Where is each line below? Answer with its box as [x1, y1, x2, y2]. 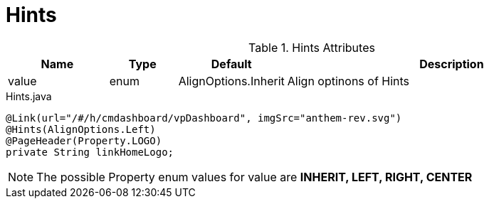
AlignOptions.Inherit [178, 73, 285, 88]
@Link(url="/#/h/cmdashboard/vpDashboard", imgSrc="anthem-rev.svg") [6, 112, 402, 124]
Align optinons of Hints [287, 73, 410, 88]
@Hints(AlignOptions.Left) [6, 123, 156, 135]
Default [211, 56, 252, 71]
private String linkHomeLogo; [6, 146, 174, 158]
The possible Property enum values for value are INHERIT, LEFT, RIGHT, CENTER [36, 169, 473, 184]
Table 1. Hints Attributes [248, 40, 375, 55]
